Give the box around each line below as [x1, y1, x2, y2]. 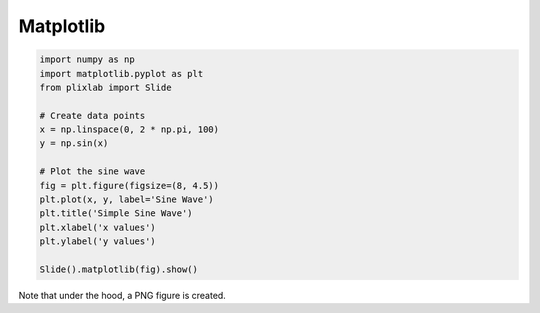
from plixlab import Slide [39, 81, 172, 93]
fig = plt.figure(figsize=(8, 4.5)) [39, 180, 220, 191]
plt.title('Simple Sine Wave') [39, 208, 194, 219]
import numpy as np [39, 54, 135, 65]
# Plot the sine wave [39, 166, 146, 177]
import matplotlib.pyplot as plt [39, 68, 204, 79]
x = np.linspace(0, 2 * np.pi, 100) [39, 124, 220, 135]
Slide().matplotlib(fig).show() [39, 264, 199, 275]
